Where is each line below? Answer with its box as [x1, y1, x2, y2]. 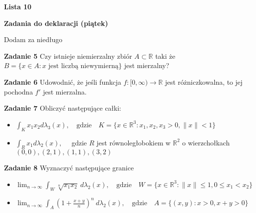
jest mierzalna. [43, 86, 87, 96]
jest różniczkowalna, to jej [165, 76, 243, 87]
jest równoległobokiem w [96, 137, 171, 147]
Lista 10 [4, 1, 32, 11]
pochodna [4, 86, 33, 96]
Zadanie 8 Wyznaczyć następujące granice [4, 163, 134, 173]
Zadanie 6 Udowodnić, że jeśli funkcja [4, 76, 121, 87]
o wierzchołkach [182, 137, 230, 147]
